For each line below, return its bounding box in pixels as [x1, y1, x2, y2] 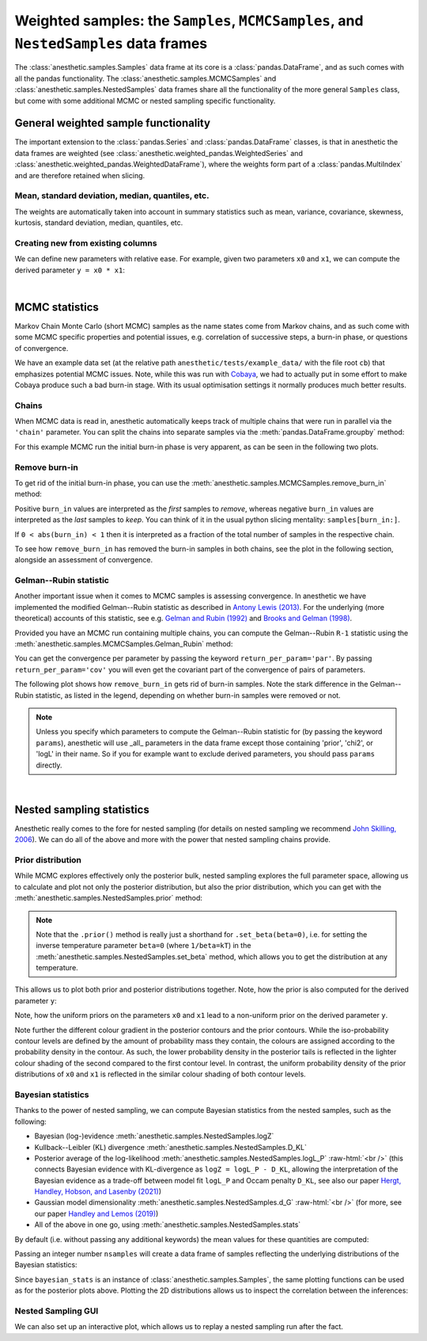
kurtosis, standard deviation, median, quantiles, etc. [14, 218, 183, 227]
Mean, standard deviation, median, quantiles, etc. [14, 190, 210, 201]
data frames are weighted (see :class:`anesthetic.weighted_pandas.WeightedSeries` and [14, 148, 304, 158]
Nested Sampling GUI [14, 1305, 99, 1316]
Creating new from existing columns [14, 238, 157, 249]
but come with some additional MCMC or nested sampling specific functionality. [14, 96, 276, 105]
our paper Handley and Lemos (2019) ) [34, 1209, 159, 1218]
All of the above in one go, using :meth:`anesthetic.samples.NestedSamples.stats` [34, 1220, 301, 1229]
